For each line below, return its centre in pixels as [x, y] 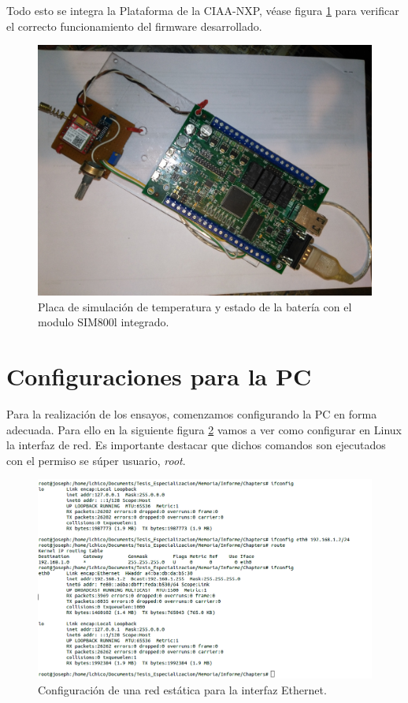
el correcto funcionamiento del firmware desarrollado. [134, 26]
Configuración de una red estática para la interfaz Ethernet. [182, 690]
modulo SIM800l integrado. [104, 322]
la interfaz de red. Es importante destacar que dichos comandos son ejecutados [196, 445]
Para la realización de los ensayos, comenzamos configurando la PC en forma [192, 414]
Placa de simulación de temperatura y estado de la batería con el [195, 306]
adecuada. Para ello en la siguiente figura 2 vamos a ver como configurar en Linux [204, 429]
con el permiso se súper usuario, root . [96, 460]
